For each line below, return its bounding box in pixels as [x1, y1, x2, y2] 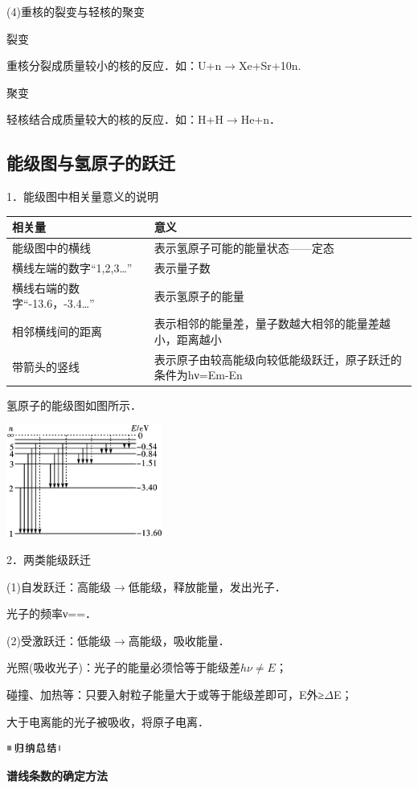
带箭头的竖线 [12, 358, 80, 375]
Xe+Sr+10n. [238, 57, 301, 74]
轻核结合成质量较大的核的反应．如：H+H [6, 111, 223, 128]
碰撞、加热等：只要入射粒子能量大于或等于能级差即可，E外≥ [6, 685, 325, 702]
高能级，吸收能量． [128, 632, 230, 648]
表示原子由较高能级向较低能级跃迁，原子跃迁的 [154, 350, 402, 367]
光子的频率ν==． [6, 605, 97, 622]
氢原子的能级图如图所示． [6, 397, 141, 414]
